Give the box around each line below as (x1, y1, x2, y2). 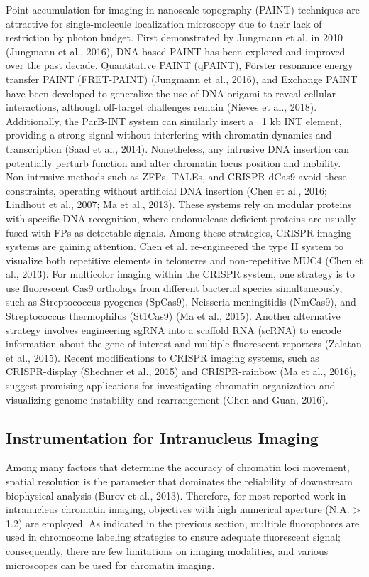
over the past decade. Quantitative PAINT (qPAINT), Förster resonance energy (6, 58, 353, 72)
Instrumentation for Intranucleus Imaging (6, 426, 319, 448)
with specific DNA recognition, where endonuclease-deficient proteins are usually (6, 210, 356, 225)
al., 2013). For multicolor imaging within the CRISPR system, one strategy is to (6, 266, 355, 281)
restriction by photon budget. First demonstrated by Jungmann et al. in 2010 (6, 30, 343, 45)
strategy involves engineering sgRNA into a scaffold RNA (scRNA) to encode (6, 322, 341, 337)
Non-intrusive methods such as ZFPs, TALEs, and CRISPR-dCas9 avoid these (6, 169, 347, 184)
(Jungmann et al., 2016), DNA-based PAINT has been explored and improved (6, 43, 346, 58)
